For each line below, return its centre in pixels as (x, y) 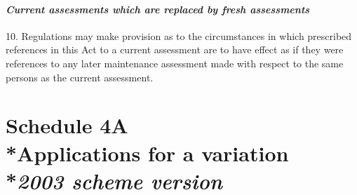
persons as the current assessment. (80, 77)
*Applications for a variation (147, 153)
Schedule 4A (67, 125)
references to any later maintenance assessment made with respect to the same (175, 63)
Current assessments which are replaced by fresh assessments (158, 9)
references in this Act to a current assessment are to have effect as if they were (175, 49)
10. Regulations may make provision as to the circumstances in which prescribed (179, 35)
